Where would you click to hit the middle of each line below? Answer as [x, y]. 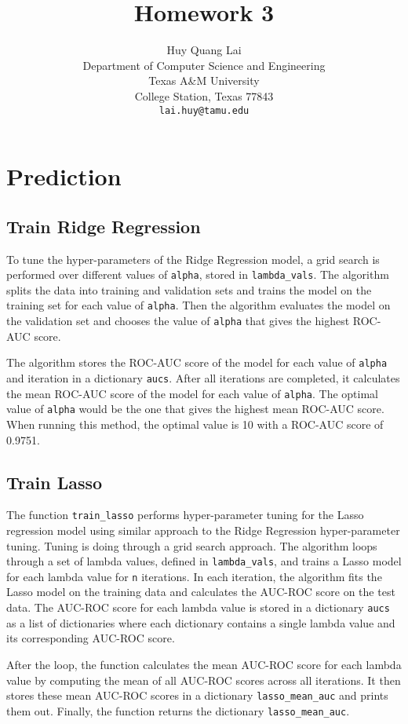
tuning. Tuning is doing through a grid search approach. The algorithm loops [192, 545]
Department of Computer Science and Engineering [204, 65]
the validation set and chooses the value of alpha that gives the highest [178, 321]
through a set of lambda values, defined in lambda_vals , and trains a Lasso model [204, 561]
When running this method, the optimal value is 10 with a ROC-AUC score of [195, 424]
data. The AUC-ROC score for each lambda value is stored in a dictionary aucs [198, 607]
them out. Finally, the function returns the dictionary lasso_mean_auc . [178, 710]
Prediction [64, 176]
